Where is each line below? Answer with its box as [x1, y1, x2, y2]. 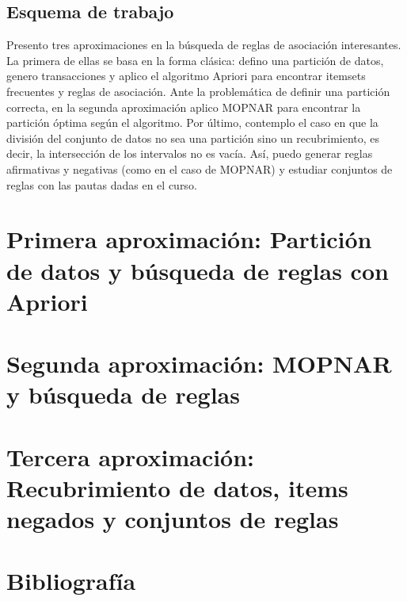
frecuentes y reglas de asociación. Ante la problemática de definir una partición [6, 82, 390, 99]
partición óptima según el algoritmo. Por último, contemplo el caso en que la [6, 114, 378, 131]
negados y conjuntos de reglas [6, 503, 339, 535]
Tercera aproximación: [6, 440, 255, 473]
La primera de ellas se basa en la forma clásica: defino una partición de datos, [6, 52, 384, 68]
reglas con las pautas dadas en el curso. [6, 176, 197, 193]
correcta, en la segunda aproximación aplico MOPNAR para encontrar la [6, 98, 361, 115]
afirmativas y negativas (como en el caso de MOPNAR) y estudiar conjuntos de [6, 160, 393, 177]
